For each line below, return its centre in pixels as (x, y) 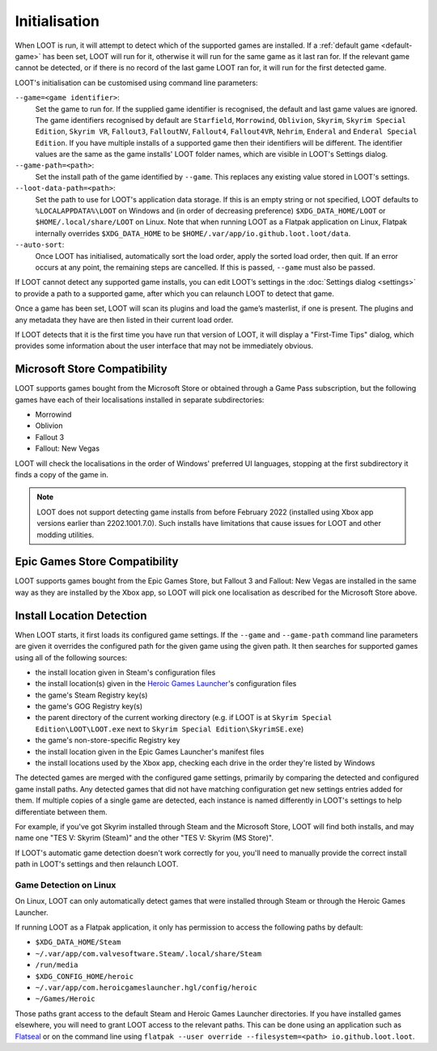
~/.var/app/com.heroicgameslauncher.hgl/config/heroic (146, 988)
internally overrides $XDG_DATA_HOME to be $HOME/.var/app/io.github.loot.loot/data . (193, 233)
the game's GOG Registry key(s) (89, 706)
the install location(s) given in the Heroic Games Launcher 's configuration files (166, 684)
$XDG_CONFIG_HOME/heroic (84, 976)
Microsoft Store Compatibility (91, 369)
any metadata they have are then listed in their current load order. (124, 320)
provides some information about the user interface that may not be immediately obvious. (164, 346)
